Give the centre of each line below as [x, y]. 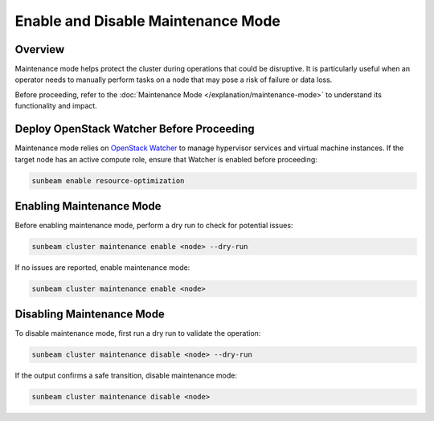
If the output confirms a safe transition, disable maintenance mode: [126, 376]
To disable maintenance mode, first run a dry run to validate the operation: [138, 333]
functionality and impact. [56, 106]
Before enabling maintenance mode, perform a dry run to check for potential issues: [154, 226]
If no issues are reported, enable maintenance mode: [102, 267]
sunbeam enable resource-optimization [108, 180]
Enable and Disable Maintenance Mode [148, 21]
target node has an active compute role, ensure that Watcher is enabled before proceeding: [166, 159]
